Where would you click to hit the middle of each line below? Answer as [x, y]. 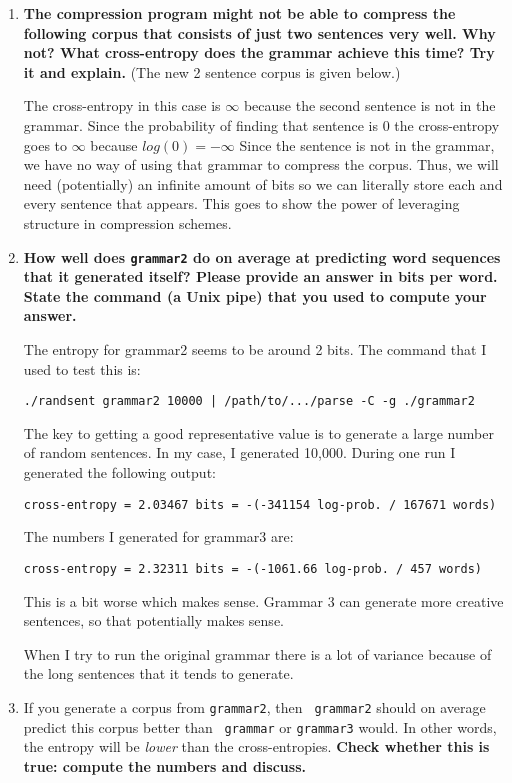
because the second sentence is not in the [369, 105]
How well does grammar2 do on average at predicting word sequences [262, 256]
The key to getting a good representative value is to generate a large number [258, 432]
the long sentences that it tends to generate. [158, 673]
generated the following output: [119, 472]
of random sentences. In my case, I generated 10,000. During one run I [239, 452]
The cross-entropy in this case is [122, 105]
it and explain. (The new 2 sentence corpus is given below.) [212, 71]
